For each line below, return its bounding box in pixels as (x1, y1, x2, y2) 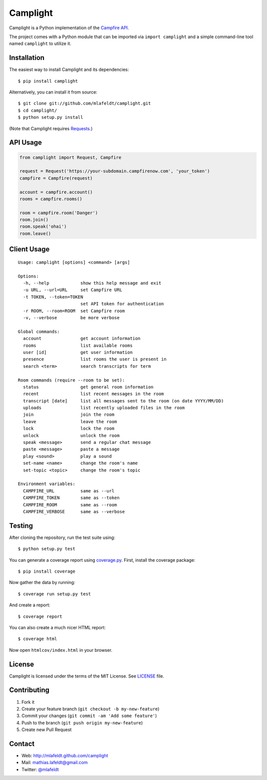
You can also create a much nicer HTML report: (9, 624, 106, 631)
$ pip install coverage (18, 569, 76, 574)
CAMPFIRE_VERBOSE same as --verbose (23, 509, 125, 514)
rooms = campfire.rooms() (19, 196, 83, 201)
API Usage (9, 139, 42, 147)
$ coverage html (18, 636, 57, 642)
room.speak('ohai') (19, 224, 67, 230)
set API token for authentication (80, 301, 164, 307)
